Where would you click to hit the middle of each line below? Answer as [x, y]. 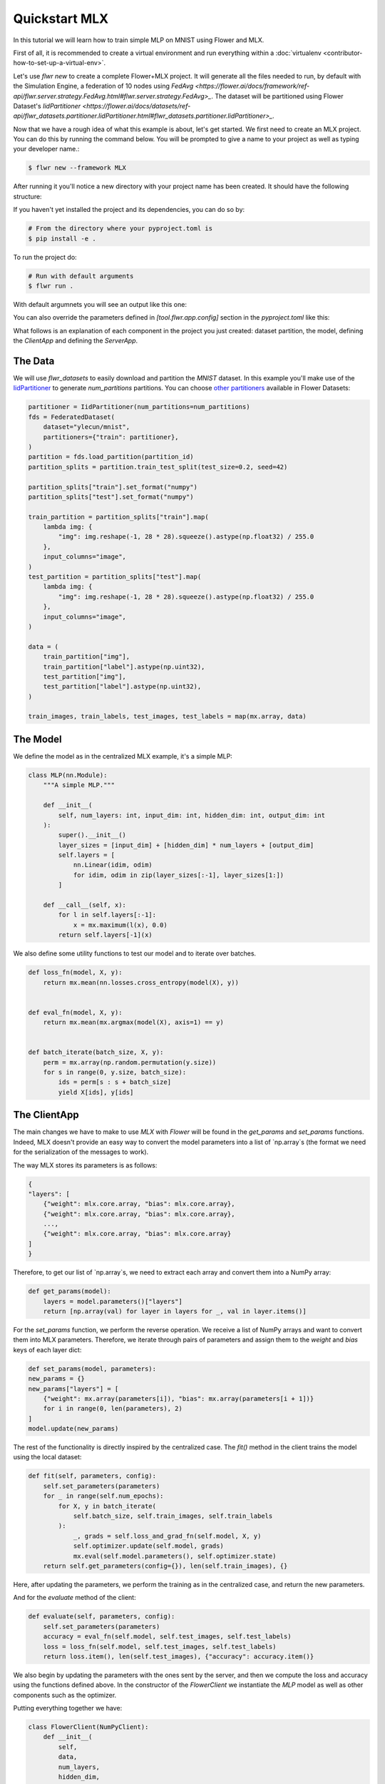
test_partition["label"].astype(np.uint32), [122, 686]
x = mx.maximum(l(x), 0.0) [120, 925]
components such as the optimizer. [65, 1695]
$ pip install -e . [62, 238]
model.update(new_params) [73, 1429]
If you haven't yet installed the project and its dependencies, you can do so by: [129, 210]
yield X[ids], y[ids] [96, 1092]
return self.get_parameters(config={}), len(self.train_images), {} [165, 1566]
